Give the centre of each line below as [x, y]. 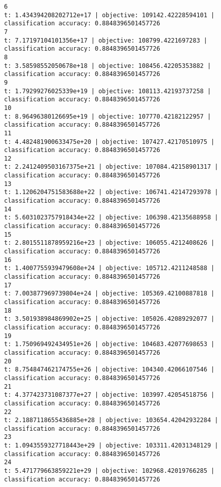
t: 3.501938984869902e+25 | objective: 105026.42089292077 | [109, 319]
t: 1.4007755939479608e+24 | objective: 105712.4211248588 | [109, 268]
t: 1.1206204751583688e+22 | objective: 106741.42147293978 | [111, 192]
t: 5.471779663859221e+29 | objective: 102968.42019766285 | [109, 471]
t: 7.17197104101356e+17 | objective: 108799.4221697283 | [106, 40]
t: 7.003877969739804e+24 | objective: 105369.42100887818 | [109, 294]
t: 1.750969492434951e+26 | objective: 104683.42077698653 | [109, 344]
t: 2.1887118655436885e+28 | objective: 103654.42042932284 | [111, 420]
